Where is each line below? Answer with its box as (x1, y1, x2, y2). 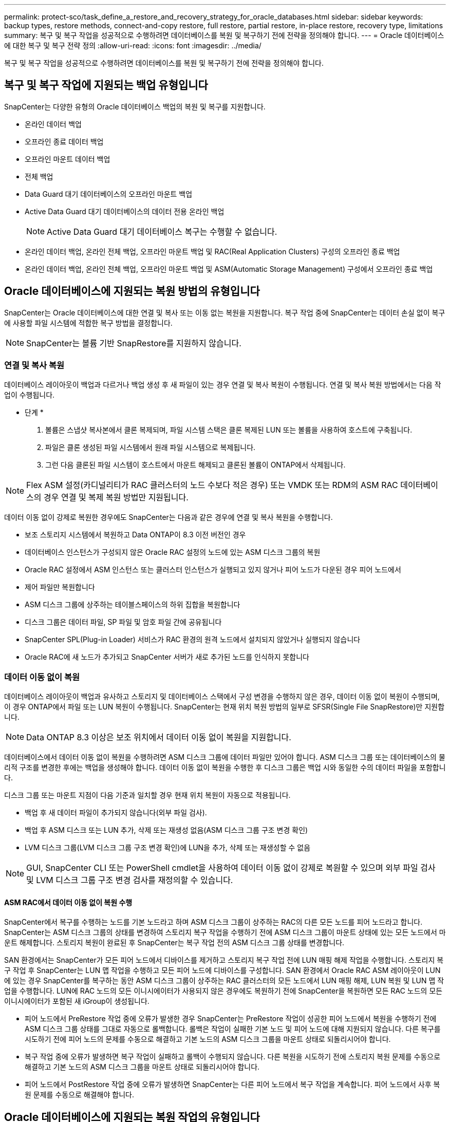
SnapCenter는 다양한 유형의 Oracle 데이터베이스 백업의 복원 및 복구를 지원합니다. (4, 102, 266, 111)
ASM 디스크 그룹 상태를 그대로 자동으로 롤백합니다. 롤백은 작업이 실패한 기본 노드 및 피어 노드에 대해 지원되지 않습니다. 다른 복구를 (25, 1024, 441, 1034)
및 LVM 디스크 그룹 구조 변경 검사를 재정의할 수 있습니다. (26, 875, 233, 886)
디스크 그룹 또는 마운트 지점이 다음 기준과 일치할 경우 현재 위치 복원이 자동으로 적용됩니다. (4, 791, 291, 800)
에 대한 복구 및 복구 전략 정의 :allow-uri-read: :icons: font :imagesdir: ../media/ (4, 41, 261, 50)
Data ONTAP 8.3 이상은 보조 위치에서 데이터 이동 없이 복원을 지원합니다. (26, 732, 291, 743)
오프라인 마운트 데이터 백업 (25, 154, 110, 163)
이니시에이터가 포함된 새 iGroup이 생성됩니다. (4, 997, 149, 1006)
